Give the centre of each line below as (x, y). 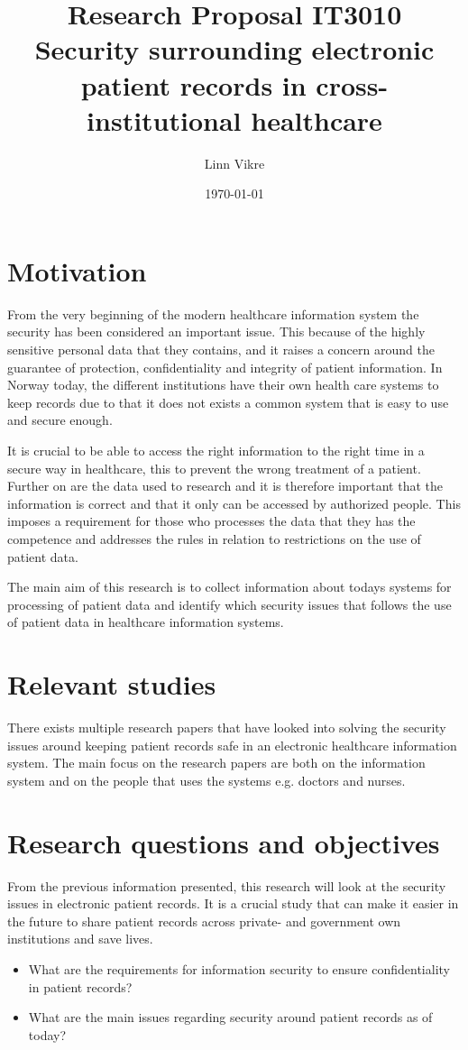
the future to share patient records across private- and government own (204, 921)
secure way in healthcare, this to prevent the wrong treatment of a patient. (214, 468)
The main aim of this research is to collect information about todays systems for (229, 587)
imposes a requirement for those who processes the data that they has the (211, 521)
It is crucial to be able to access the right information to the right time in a (216, 450)
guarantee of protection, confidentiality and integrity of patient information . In (225, 367)
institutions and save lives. (80, 939)
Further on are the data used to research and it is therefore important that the (225, 486)
